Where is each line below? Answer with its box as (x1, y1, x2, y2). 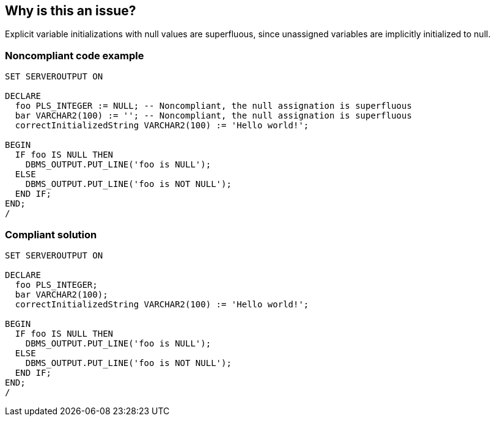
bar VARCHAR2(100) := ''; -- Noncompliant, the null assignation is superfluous (15, 111, 412, 121)
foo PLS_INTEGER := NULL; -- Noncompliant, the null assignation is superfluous (15, 101, 412, 111)
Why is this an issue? (5, 3, 136, 18)
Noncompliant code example (5, 49, 144, 62)
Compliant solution (5, 228, 97, 241)
